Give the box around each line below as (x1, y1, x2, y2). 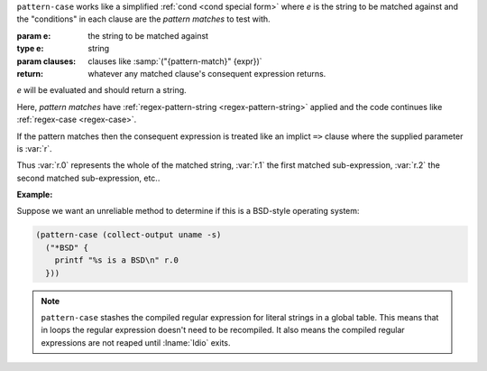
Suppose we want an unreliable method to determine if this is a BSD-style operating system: (16, 206, 360, 217)
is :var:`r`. (16, 143, 53, 153)
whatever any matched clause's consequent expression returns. (87, 68, 326, 79)
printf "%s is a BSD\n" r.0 (54, 255, 179, 265)
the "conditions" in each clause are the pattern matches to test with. (16, 14, 271, 24)
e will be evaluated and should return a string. (16, 85, 187, 96)
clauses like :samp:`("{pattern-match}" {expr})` (87, 55, 262, 67)
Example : (16, 190, 53, 200)
